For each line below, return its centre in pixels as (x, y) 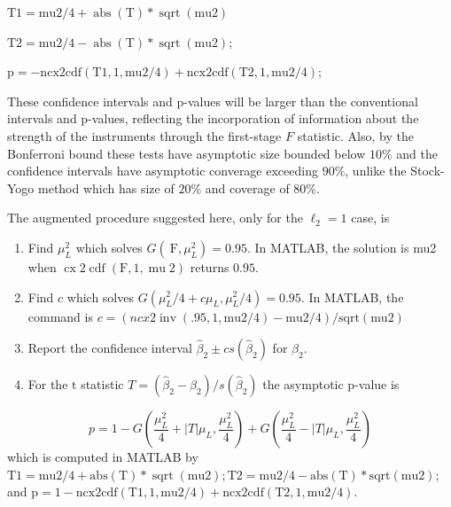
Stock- (428, 171)
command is (60, 316)
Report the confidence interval (110, 348)
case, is (370, 218)
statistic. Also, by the (355, 135)
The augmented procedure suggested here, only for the (155, 218)
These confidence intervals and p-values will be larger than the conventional (213, 101)
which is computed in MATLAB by (103, 457)
